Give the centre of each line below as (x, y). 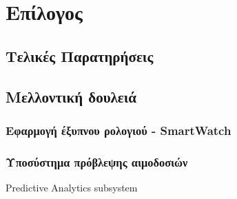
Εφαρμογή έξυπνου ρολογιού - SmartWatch (118, 130)
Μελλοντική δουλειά (71, 96)
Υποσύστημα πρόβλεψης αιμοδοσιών (97, 161)
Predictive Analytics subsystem (72, 187)
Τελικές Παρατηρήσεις (80, 55)
